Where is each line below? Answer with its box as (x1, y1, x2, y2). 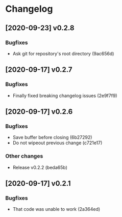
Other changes (5, 152, 43, 160)
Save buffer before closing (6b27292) (12, 134, 92, 141)
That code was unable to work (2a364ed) (12, 206, 101, 212)
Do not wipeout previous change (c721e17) (12, 140, 103, 146)
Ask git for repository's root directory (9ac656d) (12, 50, 114, 56)
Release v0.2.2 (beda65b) (12, 164, 68, 170)
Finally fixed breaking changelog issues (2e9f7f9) (12, 92, 117, 98)
